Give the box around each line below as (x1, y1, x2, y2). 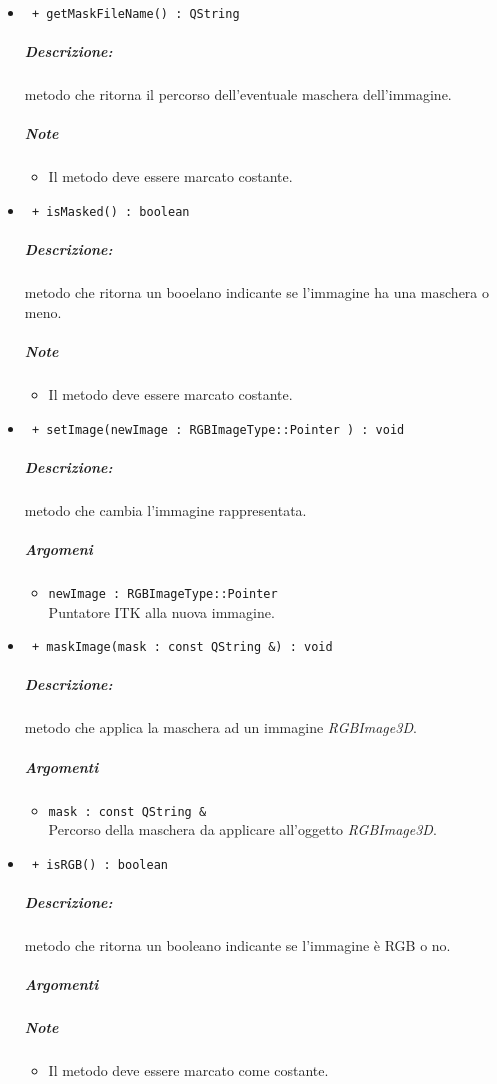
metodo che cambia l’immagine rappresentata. (24, 499, 307, 520)
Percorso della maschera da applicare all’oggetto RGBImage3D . (48, 819, 437, 840)
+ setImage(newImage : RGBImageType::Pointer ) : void (31, 422, 405, 437)
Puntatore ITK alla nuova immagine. (48, 601, 275, 622)
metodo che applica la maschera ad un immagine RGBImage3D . (24, 717, 417, 738)
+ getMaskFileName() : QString (31, 7, 240, 21)
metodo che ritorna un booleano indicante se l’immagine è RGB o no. (24, 935, 451, 955)
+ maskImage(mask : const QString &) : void (31, 640, 333, 655)
